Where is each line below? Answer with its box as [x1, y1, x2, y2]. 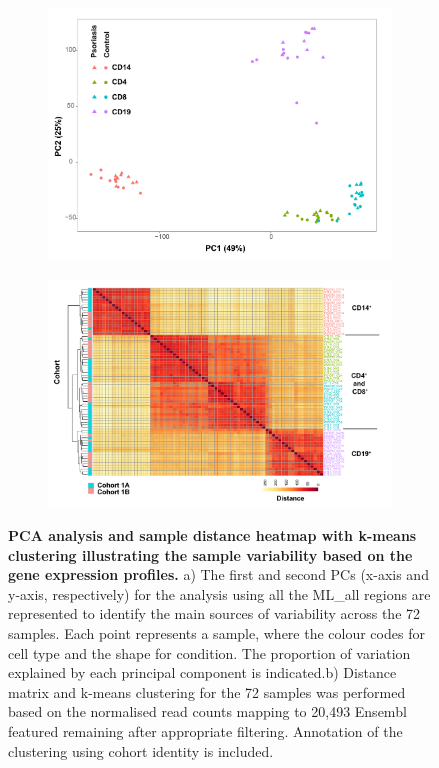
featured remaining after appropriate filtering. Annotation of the [8, 720, 403, 741]
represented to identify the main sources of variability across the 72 [8, 603, 421, 624]
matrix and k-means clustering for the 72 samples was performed [8, 681, 406, 702]
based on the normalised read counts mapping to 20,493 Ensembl [8, 701, 407, 722]
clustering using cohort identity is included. [8, 740, 274, 761]
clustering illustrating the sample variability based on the [8, 544, 413, 565]
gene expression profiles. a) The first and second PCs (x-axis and [8, 564, 429, 585]
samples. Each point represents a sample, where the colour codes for [8, 623, 425, 643]
